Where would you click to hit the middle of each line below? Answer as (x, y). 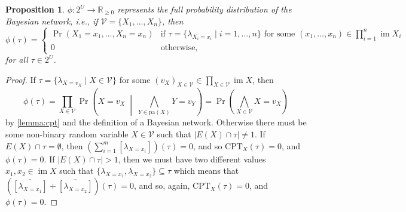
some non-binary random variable (67, 134)
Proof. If (21, 79)
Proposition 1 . (35, 9)
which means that (206, 170)
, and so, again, (162, 185)
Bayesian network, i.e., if (52, 21)
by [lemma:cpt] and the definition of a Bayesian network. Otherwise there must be (156, 122)
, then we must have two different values (192, 159)
